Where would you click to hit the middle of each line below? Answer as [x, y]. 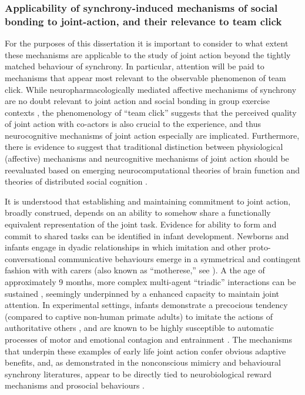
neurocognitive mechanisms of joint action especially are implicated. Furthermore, [152, 135]
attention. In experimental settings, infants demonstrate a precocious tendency [146, 305]
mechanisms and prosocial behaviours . [75, 385]
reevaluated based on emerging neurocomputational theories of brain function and [152, 170]
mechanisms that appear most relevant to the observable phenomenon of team [145, 77]
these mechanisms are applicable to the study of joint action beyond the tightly [148, 54]
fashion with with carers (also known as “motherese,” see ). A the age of [135, 270]
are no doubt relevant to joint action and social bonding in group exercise [138, 101]
